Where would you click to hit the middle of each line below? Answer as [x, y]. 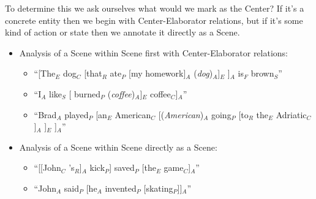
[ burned [85, 93]
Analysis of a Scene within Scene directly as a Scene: [118, 147]
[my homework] [157, 73]
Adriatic [291, 114]
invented [121, 188]
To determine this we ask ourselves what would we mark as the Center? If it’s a [155, 8]
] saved [122, 167]
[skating [158, 188]
